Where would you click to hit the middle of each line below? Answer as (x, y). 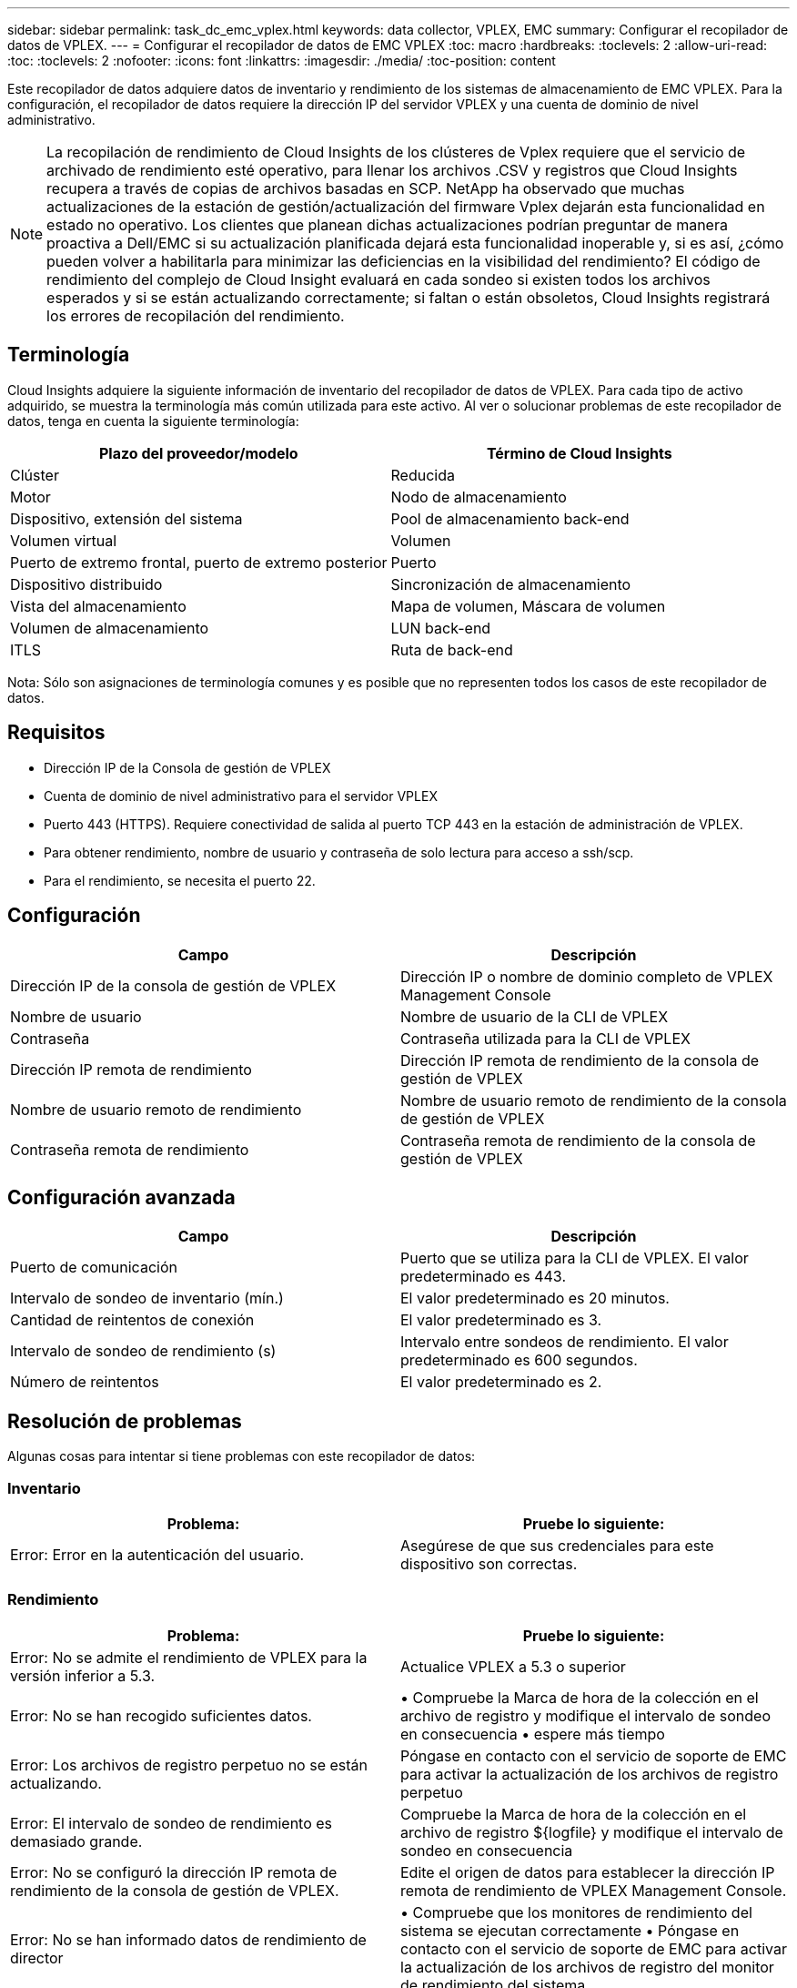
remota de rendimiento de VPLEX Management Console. (594, 1890)
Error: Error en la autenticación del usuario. (157, 1554)
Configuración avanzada (121, 1197)
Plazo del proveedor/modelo (198, 453)
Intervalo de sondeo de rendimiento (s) (143, 1351)
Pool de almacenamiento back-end (510, 518)
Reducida (423, 475)
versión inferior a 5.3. (83, 1675)
